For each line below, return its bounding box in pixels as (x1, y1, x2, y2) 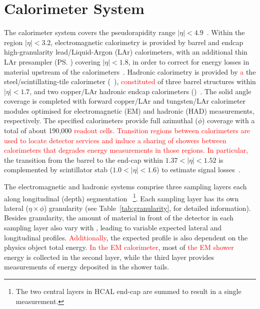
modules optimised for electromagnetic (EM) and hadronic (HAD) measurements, (4, 105, 254, 116)
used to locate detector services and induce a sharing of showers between (4, 135, 226, 145)
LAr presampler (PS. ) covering (4, 56, 100, 67)
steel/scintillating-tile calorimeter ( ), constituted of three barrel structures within (4, 76, 256, 87)
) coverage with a (202, 115, 255, 126)
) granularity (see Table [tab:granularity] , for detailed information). (43, 202, 251, 213)
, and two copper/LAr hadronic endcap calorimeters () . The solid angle (29, 86, 251, 96)
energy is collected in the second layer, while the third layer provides (4, 251, 214, 262)
